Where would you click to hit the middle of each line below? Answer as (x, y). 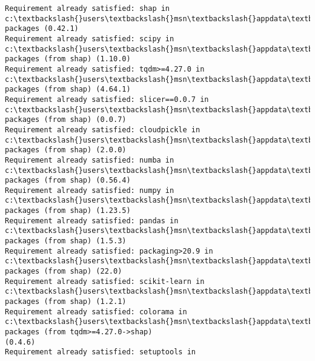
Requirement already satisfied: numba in (90, 160)
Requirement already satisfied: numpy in (90, 190)
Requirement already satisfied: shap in (88, 8)
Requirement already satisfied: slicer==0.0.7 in (107, 99)
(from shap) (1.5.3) (85, 241)
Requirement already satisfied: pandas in (92, 221)
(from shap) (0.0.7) (85, 120)
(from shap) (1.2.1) (85, 302)
